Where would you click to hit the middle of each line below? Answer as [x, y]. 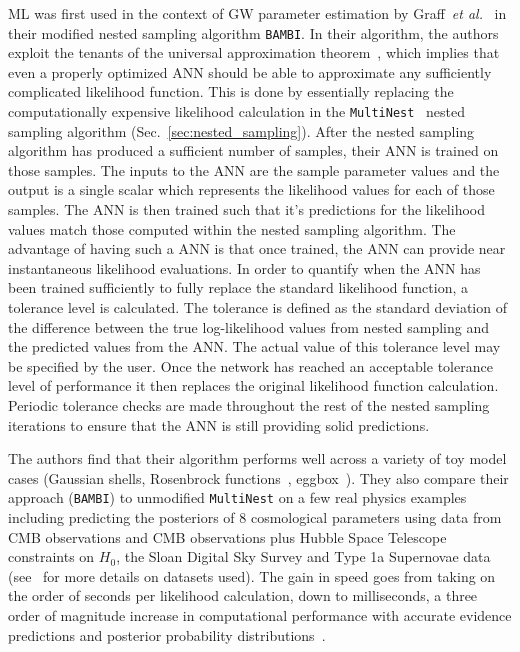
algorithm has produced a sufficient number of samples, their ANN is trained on [253, 150]
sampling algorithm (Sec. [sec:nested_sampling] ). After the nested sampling [241, 130]
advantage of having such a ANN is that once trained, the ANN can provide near [257, 248]
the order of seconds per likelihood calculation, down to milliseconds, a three [243, 595]
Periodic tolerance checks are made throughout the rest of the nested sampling [249, 405]
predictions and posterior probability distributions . [167, 634]
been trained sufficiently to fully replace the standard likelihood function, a [238, 287]
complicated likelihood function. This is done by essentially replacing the [231, 91]
